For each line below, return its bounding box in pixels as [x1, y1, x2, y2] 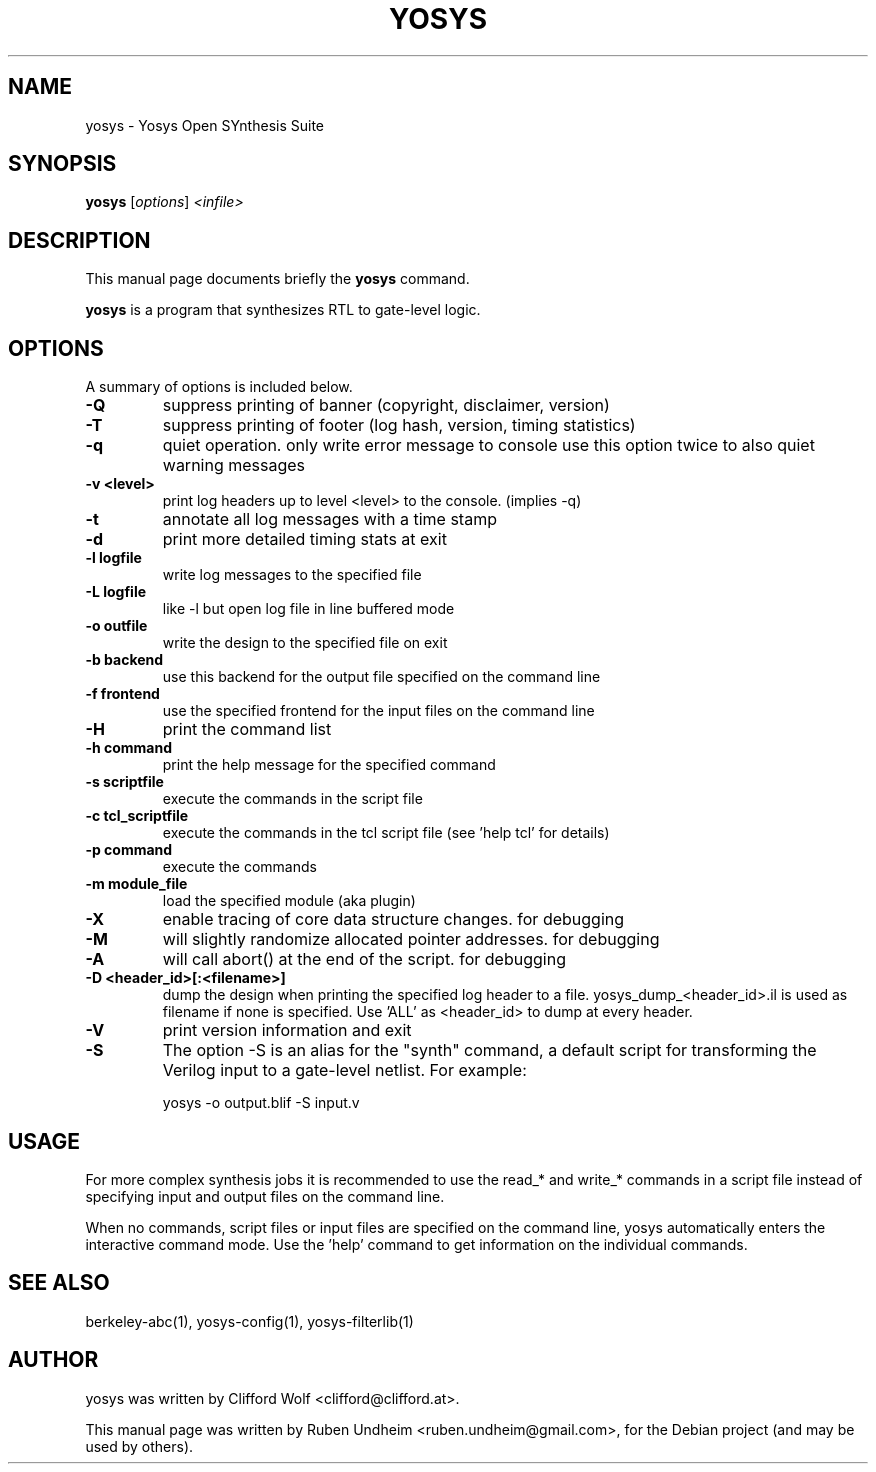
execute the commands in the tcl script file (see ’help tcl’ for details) [162, 824, 610, 842]
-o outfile [85, 617, 148, 635]
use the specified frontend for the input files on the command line [162, 702, 595, 720]
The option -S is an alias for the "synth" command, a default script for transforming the [162, 1040, 817, 1061]
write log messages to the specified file [162, 566, 422, 584]
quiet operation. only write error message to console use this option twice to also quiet [162, 435, 815, 456]
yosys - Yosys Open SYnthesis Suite [85, 116, 324, 134]
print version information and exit [162, 1020, 412, 1041]
